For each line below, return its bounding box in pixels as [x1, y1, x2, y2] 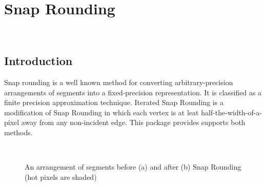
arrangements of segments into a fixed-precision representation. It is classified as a [4, 87, 262, 97]
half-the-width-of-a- [201, 107, 262, 117]
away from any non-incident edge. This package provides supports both [21, 117, 245, 128]
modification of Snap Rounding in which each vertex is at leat [4, 107, 199, 117]
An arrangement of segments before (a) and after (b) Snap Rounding [25, 161, 241, 172]
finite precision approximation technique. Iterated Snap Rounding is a [4, 97, 223, 108]
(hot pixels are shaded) [25, 171, 97, 182]
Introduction [4, 53, 73, 69]
